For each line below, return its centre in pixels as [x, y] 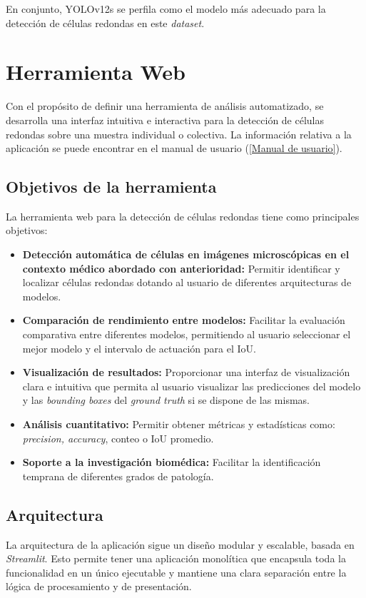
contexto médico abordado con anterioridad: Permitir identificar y [181, 268]
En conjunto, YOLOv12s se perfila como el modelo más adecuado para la [166, 9]
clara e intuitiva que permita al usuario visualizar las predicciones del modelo [192, 386]
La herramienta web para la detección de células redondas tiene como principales [183, 216]
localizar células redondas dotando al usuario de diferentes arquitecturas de [187, 282]
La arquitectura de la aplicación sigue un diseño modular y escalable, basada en [180, 544]
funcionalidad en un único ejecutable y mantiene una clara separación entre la [176, 572]
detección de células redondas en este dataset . [105, 22]
